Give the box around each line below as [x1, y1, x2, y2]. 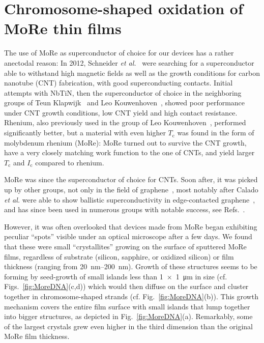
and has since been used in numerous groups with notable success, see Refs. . [4, 204, 245, 215]
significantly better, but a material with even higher [4, 127, 166, 138]
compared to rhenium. [35, 157, 104, 167]
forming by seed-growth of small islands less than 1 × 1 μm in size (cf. [4, 271, 227, 281]
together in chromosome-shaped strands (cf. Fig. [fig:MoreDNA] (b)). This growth [4, 291, 258, 301]
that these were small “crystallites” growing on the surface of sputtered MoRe [4, 241, 247, 251]
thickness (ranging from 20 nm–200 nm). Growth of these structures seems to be [4, 261, 257, 272]
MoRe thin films [4, 18, 122, 39]
